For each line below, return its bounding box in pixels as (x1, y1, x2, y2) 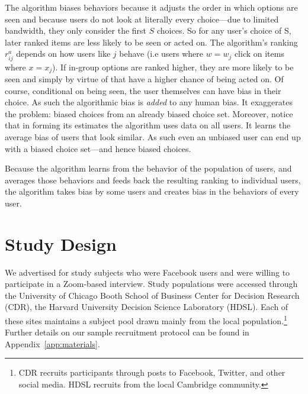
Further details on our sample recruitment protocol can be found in (5, 326, 249, 338)
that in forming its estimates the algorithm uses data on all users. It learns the (5, 119, 291, 131)
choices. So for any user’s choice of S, (156, 24, 291, 37)
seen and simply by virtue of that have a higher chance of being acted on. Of (5, 72, 284, 85)
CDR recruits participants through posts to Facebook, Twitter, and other (18, 366, 285, 379)
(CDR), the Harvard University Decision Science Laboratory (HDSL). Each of (5, 301, 288, 313)
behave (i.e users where (119, 47, 204, 60)
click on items (234, 47, 284, 60)
